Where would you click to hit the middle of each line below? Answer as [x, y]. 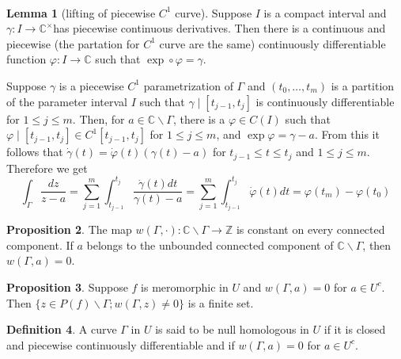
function [26, 59]
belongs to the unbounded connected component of [210, 244]
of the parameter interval [67, 101]
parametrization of [188, 85]
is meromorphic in [185, 286]
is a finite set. [221, 302]
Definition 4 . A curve [62, 329]
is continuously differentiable [325, 101]
